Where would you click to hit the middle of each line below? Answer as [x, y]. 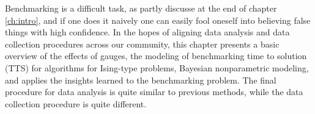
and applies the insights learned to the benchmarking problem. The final [141, 80]
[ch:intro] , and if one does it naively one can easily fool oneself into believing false [158, 20]
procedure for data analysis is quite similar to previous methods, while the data [154, 92]
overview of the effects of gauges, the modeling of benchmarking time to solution [156, 56]
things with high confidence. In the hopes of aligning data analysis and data [147, 32]
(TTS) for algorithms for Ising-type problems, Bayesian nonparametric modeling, [157, 67]
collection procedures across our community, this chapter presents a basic [142, 44]
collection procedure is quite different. [76, 103]
